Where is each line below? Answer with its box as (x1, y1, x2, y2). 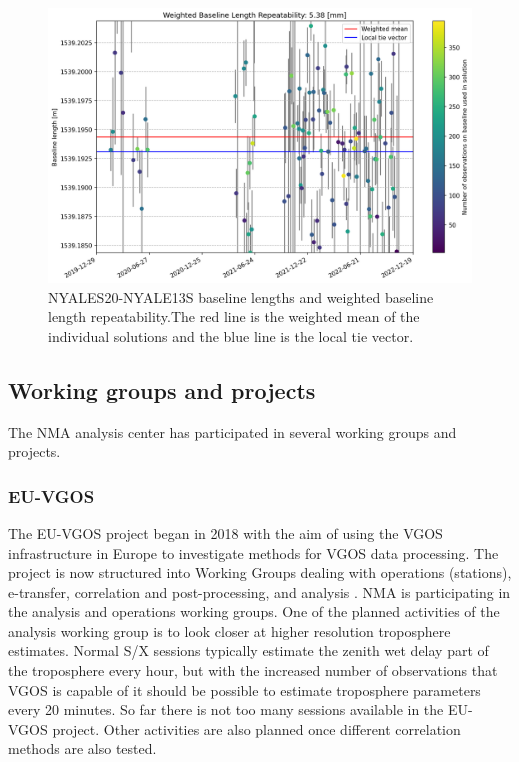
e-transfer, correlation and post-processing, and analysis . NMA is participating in (8, 581, 511, 602)
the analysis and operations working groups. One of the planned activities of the (8, 601, 500, 622)
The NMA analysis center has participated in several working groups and (8, 421, 457, 442)
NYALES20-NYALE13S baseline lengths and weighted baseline (48, 286, 434, 307)
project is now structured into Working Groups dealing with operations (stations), (8, 562, 512, 583)
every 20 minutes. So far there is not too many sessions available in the (8, 699, 444, 720)
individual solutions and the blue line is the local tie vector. (48, 325, 414, 346)
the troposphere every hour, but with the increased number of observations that (8, 660, 498, 681)
